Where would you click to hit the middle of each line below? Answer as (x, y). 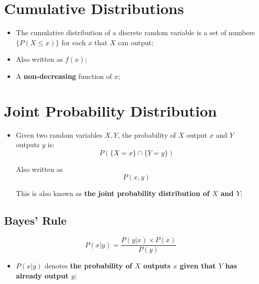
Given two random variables (59, 134)
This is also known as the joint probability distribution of (113, 193)
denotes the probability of (88, 266)
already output (42, 275)
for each (74, 42)
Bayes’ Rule (35, 220)
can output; (136, 42)
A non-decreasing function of (64, 76)
